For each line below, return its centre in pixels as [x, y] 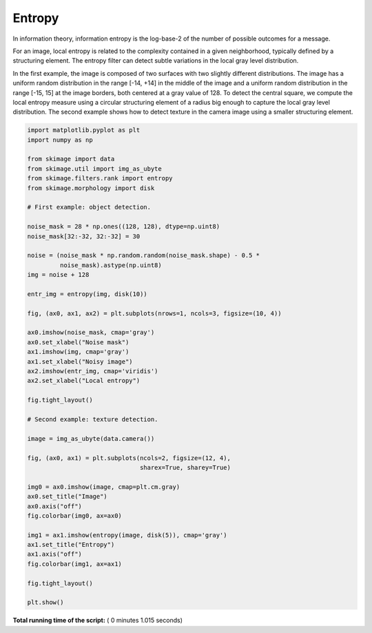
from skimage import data [71, 159]
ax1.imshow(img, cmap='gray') [78, 352]
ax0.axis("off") [55, 506]
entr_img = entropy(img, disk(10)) [87, 294]
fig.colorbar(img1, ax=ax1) [74, 564]
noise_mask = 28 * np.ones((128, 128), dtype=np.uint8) [124, 227]
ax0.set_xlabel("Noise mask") [78, 342]
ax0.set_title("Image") [68, 497]
